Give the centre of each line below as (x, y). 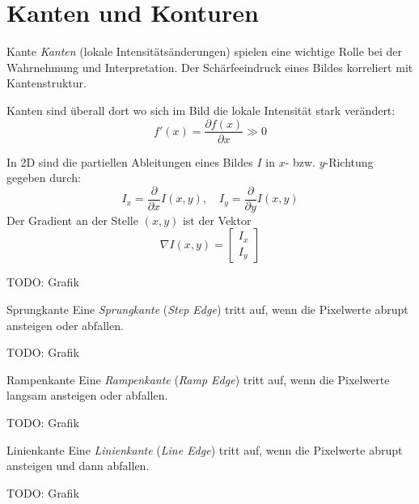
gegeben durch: (44, 178)
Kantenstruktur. (47, 83)
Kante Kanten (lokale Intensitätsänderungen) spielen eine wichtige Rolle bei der (205, 51)
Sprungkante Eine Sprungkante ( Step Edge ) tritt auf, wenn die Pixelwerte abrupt (207, 309)
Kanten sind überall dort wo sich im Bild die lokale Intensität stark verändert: (201, 110)
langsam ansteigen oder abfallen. (87, 395)
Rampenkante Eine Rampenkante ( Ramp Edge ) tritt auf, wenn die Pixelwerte (198, 379)
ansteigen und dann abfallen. (78, 466)
